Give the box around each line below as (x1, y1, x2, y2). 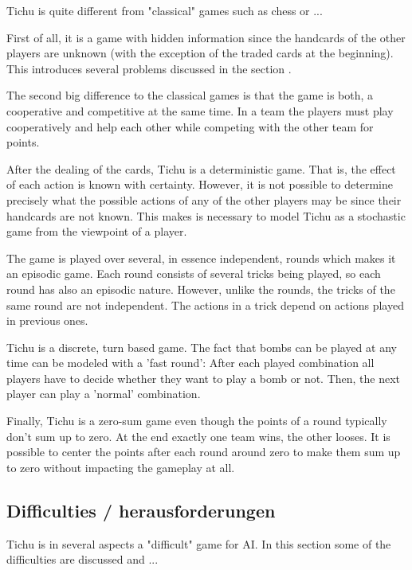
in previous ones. (6, 312, 88, 329)
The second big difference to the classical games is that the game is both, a (6, 87, 374, 103)
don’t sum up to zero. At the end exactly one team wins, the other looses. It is (6, 427, 390, 444)
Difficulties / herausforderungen (6, 498, 276, 522)
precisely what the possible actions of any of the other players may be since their (6, 191, 402, 208)
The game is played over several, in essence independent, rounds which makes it (6, 249, 396, 266)
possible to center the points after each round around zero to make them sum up (6, 443, 401, 460)
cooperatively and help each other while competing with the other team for (6, 118, 374, 135)
